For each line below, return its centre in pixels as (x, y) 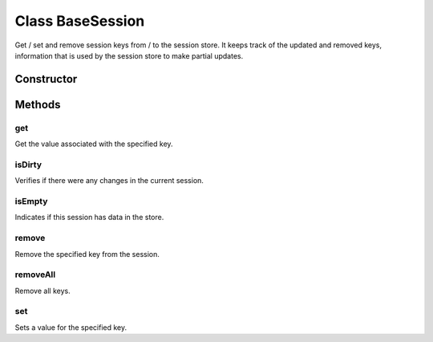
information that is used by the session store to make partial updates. (129, 55)
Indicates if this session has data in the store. (89, 218)
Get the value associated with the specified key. (94, 144)
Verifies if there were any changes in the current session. (109, 181)
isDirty (28, 165)
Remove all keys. (43, 291)
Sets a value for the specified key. (71, 327)
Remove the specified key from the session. (87, 254)
